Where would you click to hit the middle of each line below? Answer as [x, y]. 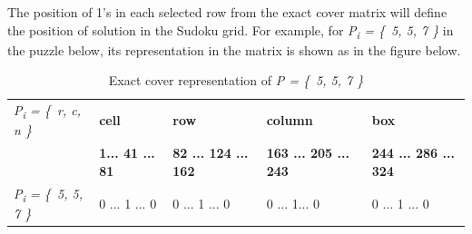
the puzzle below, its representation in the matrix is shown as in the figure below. [234, 49]
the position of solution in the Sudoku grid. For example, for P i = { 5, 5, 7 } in [231, 31]
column [290, 120]
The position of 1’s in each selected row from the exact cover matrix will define [227, 12]
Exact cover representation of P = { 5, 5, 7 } [236, 80]
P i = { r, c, [47, 111]
